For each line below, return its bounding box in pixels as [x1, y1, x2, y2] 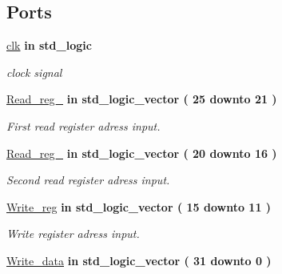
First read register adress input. [6, 117, 161, 134]
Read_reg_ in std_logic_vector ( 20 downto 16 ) [6, 144, 277, 161]
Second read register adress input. [6, 171, 170, 188]
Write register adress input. [6, 225, 140, 242]
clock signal [6, 63, 62, 80]
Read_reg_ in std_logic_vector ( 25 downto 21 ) [6, 91, 277, 107]
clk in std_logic [6, 37, 92, 54]
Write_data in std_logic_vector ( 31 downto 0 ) [6, 252, 272, 268]
